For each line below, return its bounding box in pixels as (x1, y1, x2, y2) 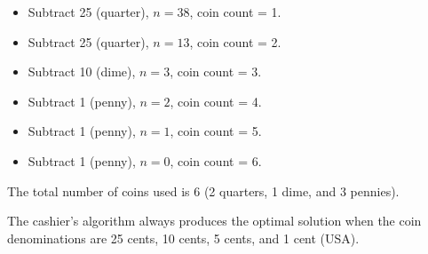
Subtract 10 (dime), (28, 62, 136, 81)
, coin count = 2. (189, 32, 281, 51)
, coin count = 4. (170, 91, 262, 110)
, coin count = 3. (170, 62, 262, 81)
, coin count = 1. (189, 3, 281, 20)
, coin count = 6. (170, 151, 262, 170)
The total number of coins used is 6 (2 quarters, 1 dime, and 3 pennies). (7, 181, 400, 200)
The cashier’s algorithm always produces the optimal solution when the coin (7, 211, 422, 230)
